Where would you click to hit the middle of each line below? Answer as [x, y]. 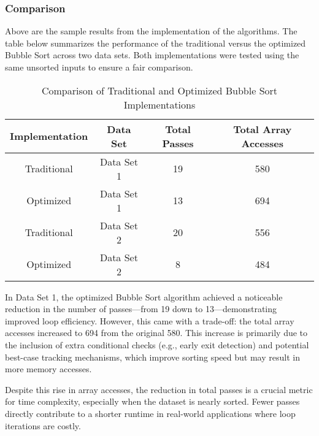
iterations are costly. [43, 425]
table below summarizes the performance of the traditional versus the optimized [156, 43]
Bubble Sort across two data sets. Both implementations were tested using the [152, 55]
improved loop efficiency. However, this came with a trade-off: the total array [150, 320]
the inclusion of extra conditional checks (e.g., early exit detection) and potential [157, 344]
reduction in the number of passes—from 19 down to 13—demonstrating [141, 309]
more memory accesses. [48, 369]
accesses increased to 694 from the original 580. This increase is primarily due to [156, 333]
